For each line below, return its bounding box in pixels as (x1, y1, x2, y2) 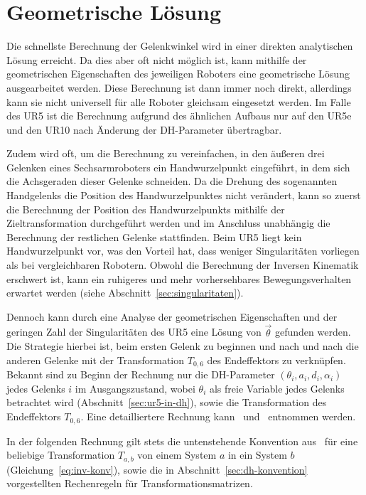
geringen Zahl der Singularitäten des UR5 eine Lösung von (6, 324, 262, 339)
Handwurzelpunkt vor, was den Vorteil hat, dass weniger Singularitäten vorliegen (6, 243, 360, 258)
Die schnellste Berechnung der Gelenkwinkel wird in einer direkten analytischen (6, 38, 353, 53)
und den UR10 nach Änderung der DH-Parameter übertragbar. (6, 122, 282, 137)
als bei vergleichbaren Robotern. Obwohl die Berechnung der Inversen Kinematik (6, 257, 359, 272)
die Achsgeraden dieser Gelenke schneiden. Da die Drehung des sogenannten (6, 174, 338, 188)
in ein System (227, 447, 287, 462)
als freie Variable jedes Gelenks (209, 380, 345, 395)
